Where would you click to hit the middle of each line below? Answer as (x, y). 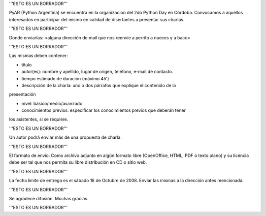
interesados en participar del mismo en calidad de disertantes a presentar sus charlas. (97, 19)
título (27, 64)
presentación (23, 94)
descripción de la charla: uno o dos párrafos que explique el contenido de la (99, 85)
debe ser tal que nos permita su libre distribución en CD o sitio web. (78, 162)
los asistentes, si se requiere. (39, 119)
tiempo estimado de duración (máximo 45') (65, 78)
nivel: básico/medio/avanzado (52, 103)
